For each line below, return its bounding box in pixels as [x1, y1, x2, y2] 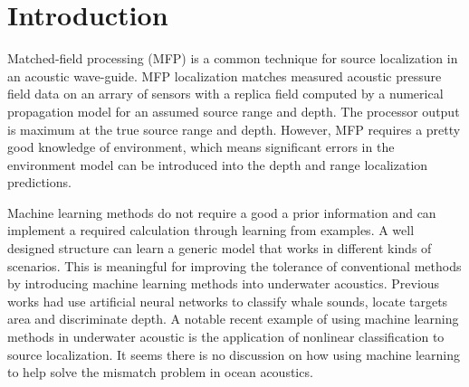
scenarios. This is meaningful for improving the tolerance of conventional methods [7, 256, 462, 275]
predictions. [7, 173, 72, 192]
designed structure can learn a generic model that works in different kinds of [7, 239, 432, 258]
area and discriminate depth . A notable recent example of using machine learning [7, 309, 459, 328]
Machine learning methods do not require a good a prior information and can [7, 203, 436, 222]
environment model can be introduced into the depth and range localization [7, 155, 428, 174]
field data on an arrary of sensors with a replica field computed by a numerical [7, 84, 444, 103]
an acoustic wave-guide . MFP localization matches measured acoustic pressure [7, 66, 442, 85]
